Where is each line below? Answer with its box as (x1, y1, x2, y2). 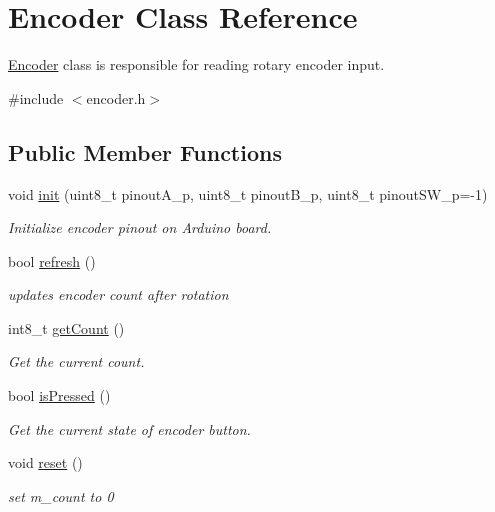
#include (8, 87, 64, 108)
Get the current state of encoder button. (8, 418, 251, 439)
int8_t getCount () (8, 317, 125, 338)
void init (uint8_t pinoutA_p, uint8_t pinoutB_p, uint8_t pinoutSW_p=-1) (8, 183, 488, 204)
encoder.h (86, 87, 146, 108)
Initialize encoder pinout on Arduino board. (8, 217, 272, 238)
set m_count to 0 (8, 485, 114, 506)
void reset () (8, 452, 83, 473)
